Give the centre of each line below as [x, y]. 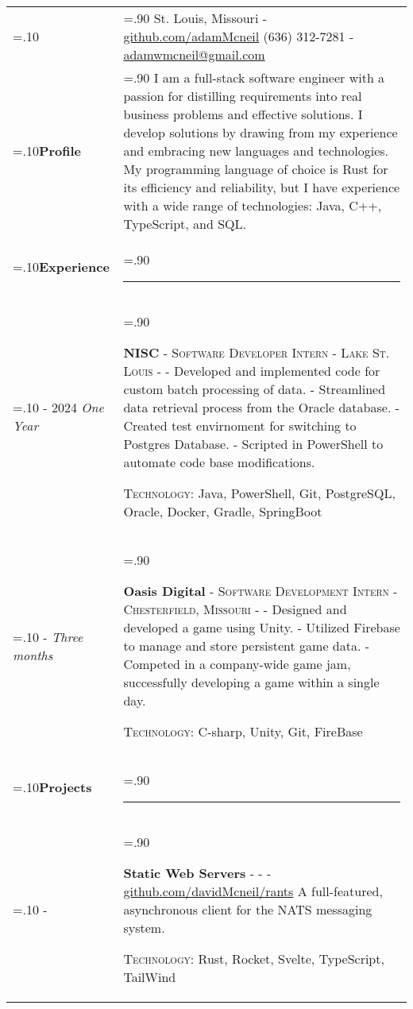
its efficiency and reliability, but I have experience [262, 187]
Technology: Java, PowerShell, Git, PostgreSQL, [259, 493]
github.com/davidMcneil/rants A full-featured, [253, 891]
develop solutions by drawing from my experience [261, 132]
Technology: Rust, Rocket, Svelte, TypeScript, [254, 959]
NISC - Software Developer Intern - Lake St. [257, 352]
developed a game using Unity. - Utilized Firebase [262, 627]
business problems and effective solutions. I [243, 114]
